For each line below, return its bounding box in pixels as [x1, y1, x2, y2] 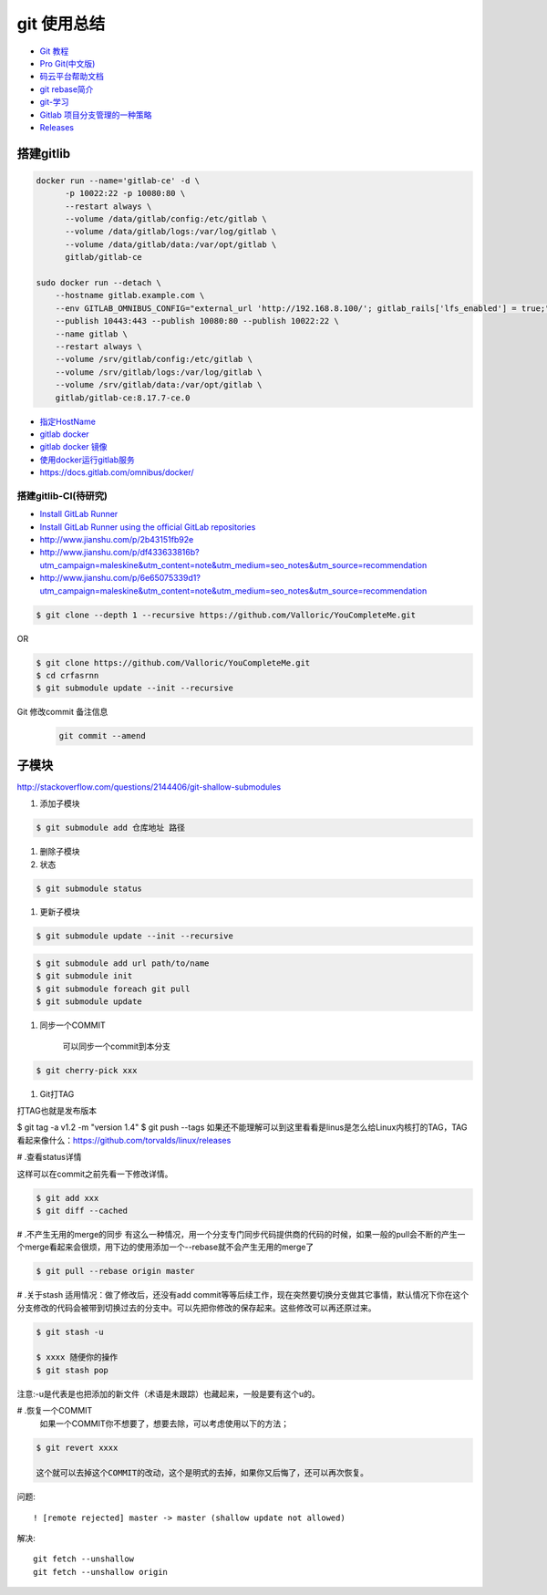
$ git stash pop [36, 1364, 109, 1375]
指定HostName [39, 416, 96, 427]
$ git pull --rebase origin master [36, 1266, 195, 1277]
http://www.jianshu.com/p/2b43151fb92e [39, 534, 194, 544]
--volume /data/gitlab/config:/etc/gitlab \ [65, 214, 268, 224]
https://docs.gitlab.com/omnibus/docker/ [39, 467, 194, 478]
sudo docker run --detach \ [36, 278, 161, 288]
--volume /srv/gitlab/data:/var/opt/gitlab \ [55, 379, 263, 390]
